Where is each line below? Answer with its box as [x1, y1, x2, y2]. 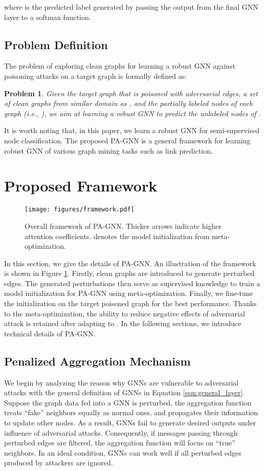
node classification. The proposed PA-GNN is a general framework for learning [4, 135, 251, 145]
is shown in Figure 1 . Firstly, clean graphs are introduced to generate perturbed [4, 268, 255, 279]
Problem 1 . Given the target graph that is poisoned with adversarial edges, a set [4, 88, 258, 98]
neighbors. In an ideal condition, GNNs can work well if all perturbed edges [4, 447, 241, 458]
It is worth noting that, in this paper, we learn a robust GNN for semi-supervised [4, 125, 259, 136]
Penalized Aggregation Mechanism [4, 353, 191, 369]
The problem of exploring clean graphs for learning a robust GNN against [4, 60, 236, 71]
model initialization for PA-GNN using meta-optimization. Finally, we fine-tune [4, 288, 253, 298]
